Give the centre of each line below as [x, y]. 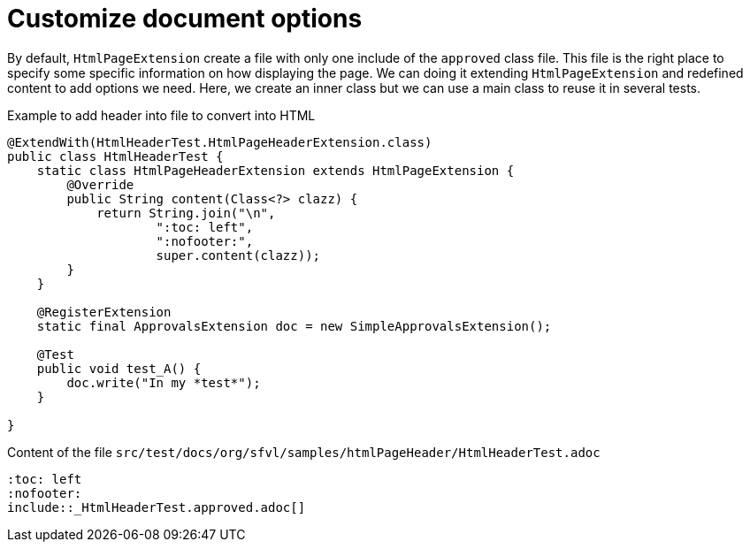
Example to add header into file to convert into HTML [161, 115]
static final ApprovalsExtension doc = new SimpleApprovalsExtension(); [294, 326]
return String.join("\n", [186, 213]
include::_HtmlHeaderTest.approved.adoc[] [157, 507]
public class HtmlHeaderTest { [115, 156]
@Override [100, 184]
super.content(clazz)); [238, 255]
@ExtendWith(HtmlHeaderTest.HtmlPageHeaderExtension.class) [220, 142]
